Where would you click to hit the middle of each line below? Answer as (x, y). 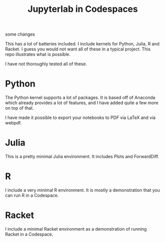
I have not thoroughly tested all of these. (46, 64)
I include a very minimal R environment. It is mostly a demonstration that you (82, 190)
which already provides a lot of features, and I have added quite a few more (82, 103)
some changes (20, 34)
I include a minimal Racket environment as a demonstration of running (76, 229)
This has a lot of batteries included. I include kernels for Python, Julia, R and (82, 44)
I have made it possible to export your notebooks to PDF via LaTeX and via (81, 118)
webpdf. (14, 123)
